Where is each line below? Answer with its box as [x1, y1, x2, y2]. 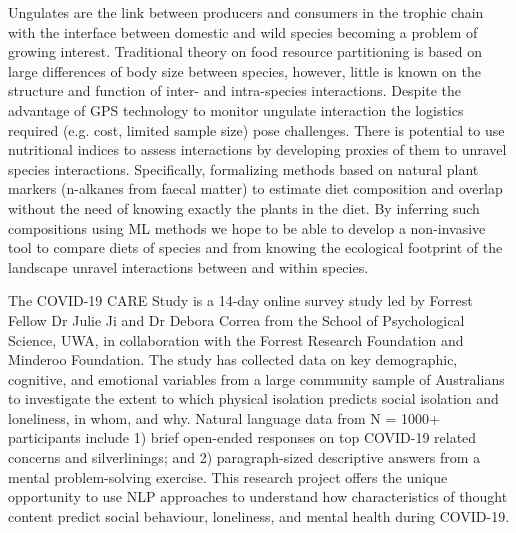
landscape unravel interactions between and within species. [8, 256, 369, 277]
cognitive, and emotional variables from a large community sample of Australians [8, 368, 505, 389]
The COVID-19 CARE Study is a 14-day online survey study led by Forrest [8, 290, 473, 311]
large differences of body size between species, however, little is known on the [8, 60, 481, 81]
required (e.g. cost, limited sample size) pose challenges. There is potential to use [8, 119, 505, 140]
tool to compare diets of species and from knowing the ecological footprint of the [8, 237, 503, 258]
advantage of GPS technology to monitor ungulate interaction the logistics [8, 99, 464, 120]
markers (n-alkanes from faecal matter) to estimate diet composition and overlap [8, 178, 503, 199]
